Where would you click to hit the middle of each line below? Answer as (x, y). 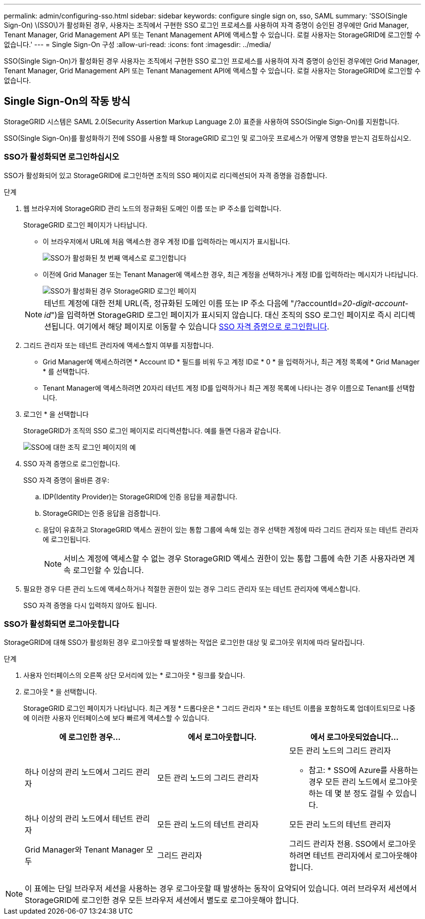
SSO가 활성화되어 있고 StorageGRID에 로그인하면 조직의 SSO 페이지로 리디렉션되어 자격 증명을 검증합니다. (166, 175)
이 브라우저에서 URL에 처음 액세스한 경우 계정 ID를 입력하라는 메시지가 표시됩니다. (166, 241)
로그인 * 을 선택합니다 (56, 414)
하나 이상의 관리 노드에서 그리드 (79, 772)
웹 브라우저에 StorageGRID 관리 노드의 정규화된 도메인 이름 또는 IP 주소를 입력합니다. (152, 208)
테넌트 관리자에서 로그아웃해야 (365, 856)
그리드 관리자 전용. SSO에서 (337, 844)
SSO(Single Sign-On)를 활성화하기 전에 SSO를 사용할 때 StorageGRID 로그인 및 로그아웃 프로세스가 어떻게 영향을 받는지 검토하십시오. (208, 138)
